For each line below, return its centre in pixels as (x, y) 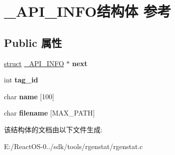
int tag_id (21, 80)
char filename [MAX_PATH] (50, 113)
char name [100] (29, 96)
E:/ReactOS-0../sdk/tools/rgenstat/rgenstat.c (73, 146)
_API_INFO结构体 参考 (87, 11)
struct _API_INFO (34, 63)
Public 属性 (33, 42)
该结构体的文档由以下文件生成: (53, 129)
